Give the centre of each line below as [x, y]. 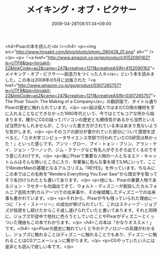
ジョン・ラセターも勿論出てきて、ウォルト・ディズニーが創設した [75, 186]
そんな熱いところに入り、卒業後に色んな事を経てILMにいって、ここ [89, 162]
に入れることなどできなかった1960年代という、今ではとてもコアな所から [78, 113]
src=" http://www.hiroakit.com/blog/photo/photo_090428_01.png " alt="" [77, 52]
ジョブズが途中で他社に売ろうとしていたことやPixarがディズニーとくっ [84, 216]
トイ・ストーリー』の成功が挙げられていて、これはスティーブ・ [81, 204]
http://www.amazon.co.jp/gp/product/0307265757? [69, 85]
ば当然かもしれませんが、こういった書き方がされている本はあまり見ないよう [81, 125]
